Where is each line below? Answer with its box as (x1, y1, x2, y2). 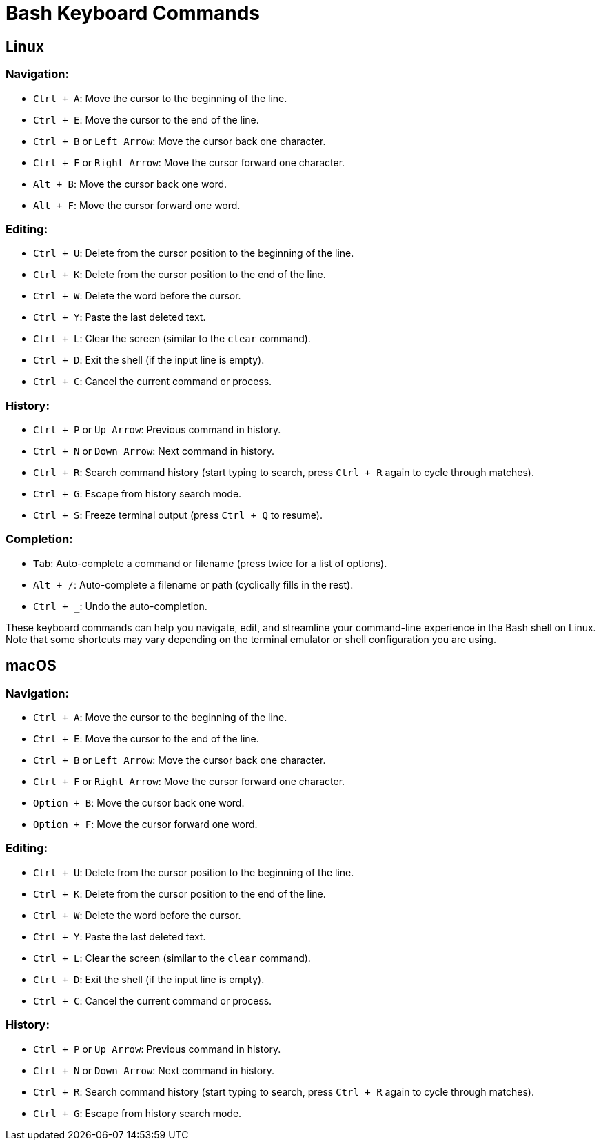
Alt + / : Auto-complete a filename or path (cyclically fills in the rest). (33, 578, 354, 591)
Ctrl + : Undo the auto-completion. (33, 600, 207, 612)
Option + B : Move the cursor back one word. (33, 797, 245, 809)
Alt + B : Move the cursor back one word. (33, 177, 227, 190)
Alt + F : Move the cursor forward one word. (33, 199, 241, 211)
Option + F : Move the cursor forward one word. (33, 818, 258, 831)
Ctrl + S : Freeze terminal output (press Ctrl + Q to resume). (33, 509, 323, 522)
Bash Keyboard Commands (6, 1, 261, 25)
